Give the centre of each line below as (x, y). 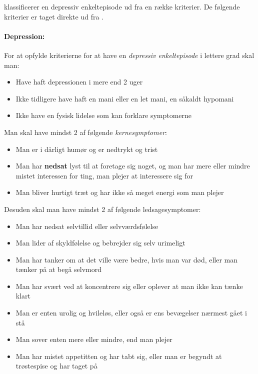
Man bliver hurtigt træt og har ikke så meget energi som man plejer (120, 192)
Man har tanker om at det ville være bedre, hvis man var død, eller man (127, 259)
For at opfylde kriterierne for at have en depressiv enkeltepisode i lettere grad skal (129, 55)
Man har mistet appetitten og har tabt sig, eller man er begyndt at (119, 356)
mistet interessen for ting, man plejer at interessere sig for (104, 175)
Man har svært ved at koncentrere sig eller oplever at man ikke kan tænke (129, 286)
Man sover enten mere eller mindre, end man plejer (94, 339)
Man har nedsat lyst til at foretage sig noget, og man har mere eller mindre (133, 166)
